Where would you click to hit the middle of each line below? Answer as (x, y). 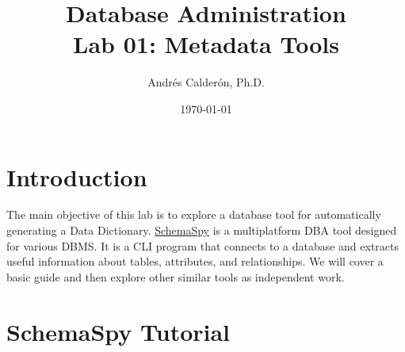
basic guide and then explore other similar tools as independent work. (176, 276)
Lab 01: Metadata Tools (206, 44)
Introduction (77, 176)
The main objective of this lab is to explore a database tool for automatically (194, 214)
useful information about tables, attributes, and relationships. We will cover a (195, 261)
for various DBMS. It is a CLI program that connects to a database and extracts (203, 245)
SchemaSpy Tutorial (118, 331)
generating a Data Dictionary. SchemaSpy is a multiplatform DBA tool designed (202, 230)
